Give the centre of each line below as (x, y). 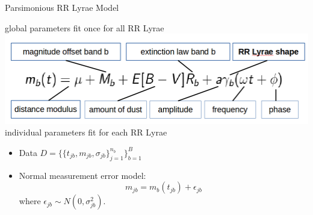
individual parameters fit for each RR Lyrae (86, 132)
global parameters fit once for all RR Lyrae (85, 27)
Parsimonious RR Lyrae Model (62, 7)
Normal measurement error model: (82, 175)
